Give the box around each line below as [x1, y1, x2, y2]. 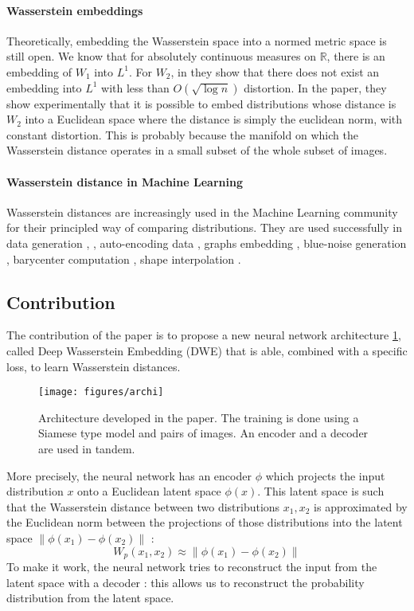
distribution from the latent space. [6, 589, 174, 606]
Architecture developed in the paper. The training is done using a [38, 409, 359, 425]
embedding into [6, 79, 82, 96]
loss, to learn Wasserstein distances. [6, 358, 181, 374]
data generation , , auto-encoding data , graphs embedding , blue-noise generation [6, 234, 407, 251]
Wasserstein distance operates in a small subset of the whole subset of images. [6, 142, 388, 159]
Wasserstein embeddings [6, 2, 143, 18]
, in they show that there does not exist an [170, 63, 380, 80]
